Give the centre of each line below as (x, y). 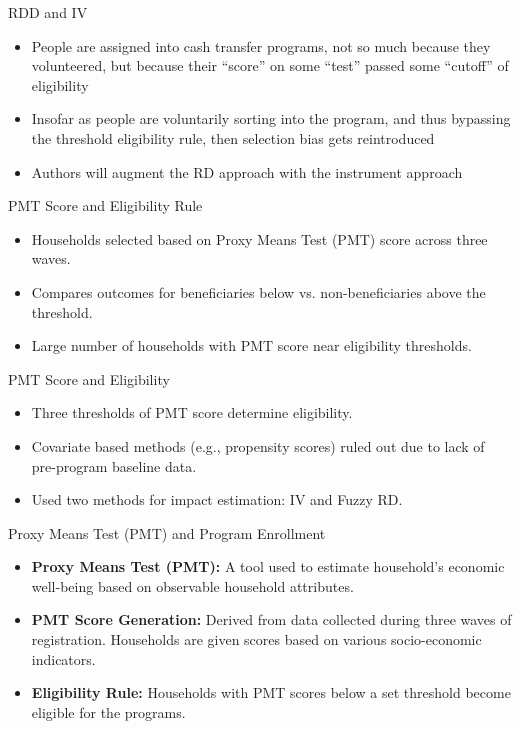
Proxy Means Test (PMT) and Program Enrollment (167, 532)
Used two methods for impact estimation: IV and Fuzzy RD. (217, 499)
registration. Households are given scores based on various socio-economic (256, 639)
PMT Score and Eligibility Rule (105, 205)
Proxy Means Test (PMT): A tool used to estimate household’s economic (268, 566)
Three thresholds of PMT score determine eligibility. (192, 412)
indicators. (63, 658)
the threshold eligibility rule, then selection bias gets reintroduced (233, 137)
